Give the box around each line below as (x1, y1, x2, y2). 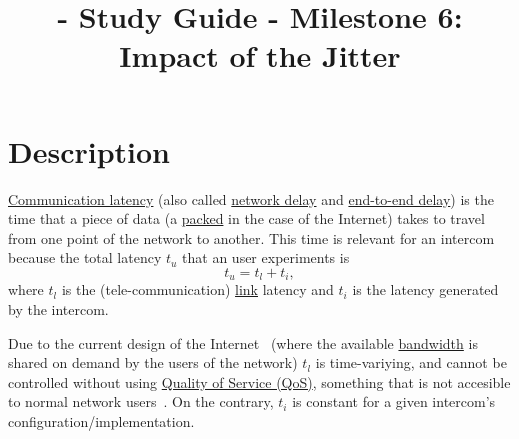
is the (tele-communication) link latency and (61, 279, 334, 300)
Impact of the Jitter (119, 35, 401, 76)
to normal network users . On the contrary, (8, 391, 274, 412)
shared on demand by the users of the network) (8, 352, 298, 373)
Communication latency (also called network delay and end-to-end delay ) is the (8, 188, 494, 209)
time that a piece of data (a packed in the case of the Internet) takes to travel (8, 208, 485, 229)
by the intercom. (8, 298, 109, 319)
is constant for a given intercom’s (292, 391, 496, 412)
